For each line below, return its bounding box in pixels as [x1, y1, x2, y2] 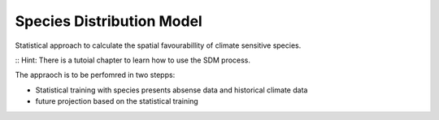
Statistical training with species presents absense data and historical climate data [35, 85, 308, 95]
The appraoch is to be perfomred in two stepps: [15, 70, 176, 80]
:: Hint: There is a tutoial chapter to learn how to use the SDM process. [15, 55, 251, 65]
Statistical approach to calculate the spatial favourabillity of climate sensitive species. [15, 41, 302, 50]
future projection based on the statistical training [35, 96, 198, 106]
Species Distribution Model [15, 12, 202, 30]
